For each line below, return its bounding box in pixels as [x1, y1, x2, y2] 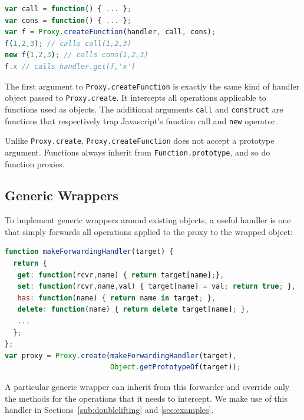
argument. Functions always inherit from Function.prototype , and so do [5, 145, 270, 158]
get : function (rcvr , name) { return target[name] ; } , [17, 270, 224, 279]
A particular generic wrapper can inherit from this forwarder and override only [5, 381, 290, 393]
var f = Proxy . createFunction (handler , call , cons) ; [5, 28, 216, 37]
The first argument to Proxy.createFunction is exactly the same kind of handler [5, 80, 300, 92]
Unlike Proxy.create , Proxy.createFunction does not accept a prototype [5, 134, 275, 147]
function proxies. [5, 157, 65, 170]
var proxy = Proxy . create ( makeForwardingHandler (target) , [5, 351, 237, 360]
